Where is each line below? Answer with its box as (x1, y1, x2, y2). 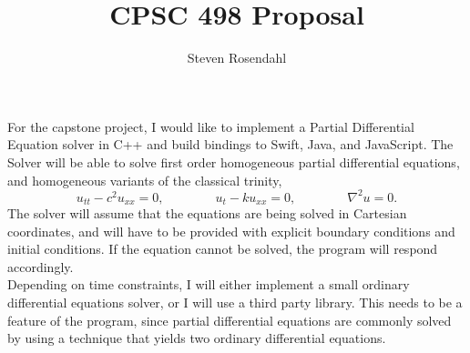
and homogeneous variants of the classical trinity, (7, 170, 282, 189)
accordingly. (7, 257, 74, 276)
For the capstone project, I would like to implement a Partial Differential (7, 116, 414, 136)
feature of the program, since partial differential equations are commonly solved (7, 310, 452, 329)
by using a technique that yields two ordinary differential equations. (7, 328, 386, 348)
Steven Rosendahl (187, 48, 287, 67)
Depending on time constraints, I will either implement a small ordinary (7, 275, 410, 294)
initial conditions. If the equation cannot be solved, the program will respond (7, 239, 438, 258)
